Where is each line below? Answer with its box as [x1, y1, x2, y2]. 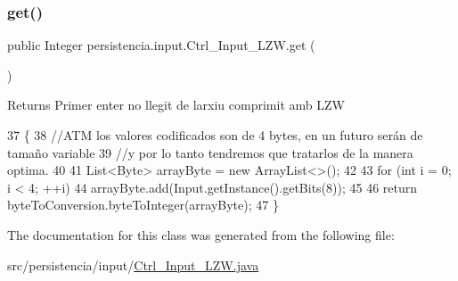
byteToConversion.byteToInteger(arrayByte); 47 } [7, 195, 279, 214]
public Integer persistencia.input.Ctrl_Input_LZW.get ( [7, 36, 315, 54]
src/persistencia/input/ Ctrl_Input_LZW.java [7, 255, 259, 274]
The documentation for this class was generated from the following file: [7, 225, 395, 244]
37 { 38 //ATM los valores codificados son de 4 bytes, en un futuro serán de [7, 126, 423, 144]
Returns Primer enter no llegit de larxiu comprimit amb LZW [7, 95, 345, 114]
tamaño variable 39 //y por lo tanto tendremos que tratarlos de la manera [7, 143, 413, 161]
